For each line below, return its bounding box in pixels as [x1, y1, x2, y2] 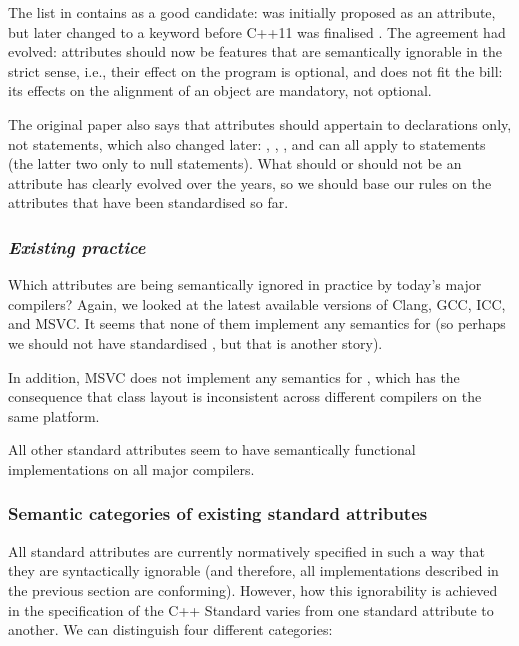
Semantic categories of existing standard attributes [8, 501, 428, 526]
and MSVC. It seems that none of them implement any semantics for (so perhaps [8, 313, 506, 334]
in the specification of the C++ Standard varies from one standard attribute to [8, 599, 494, 620]
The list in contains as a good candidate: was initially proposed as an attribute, [8, 2, 496, 22]
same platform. [8, 405, 100, 426]
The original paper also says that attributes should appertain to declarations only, [8, 113, 512, 134]
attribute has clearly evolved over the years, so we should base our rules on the [8, 172, 492, 193]
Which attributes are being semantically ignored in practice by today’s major [8, 274, 482, 295]
